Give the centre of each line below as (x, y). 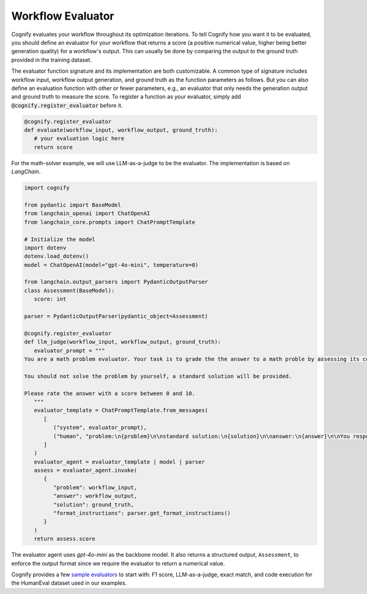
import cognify (47, 188)
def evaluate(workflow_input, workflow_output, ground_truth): (121, 130)
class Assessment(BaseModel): (69, 290)
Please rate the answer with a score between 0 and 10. (110, 393)
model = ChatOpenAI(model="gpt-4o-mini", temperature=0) (111, 265)
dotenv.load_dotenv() (57, 256)
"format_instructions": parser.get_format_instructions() (142, 513)
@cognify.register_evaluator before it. (67, 105)
